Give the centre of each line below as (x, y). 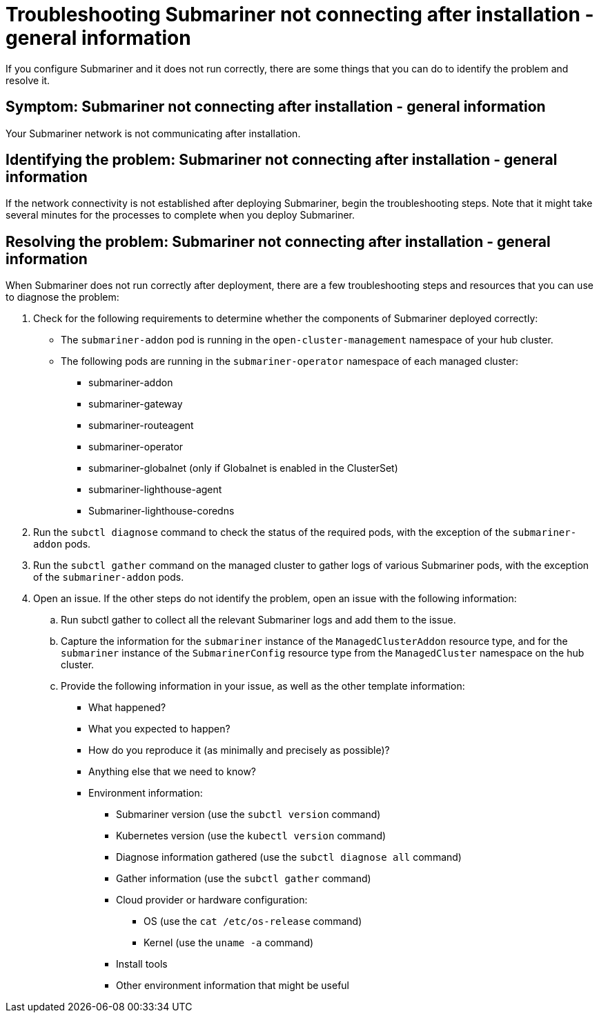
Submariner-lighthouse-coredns (161, 511)
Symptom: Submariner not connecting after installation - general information (276, 107)
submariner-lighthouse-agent (155, 490)
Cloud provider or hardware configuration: (212, 900)
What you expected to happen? (159, 729)
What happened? (127, 708)
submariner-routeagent (141, 426)
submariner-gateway (136, 404)
